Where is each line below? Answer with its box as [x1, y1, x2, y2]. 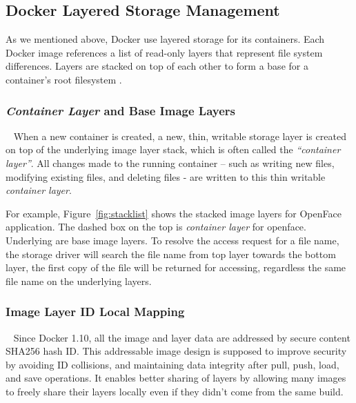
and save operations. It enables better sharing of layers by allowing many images [6, 371, 346, 385]
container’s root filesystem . [6, 72, 122, 86]
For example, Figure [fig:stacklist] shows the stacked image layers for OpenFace [6, 206, 342, 220]
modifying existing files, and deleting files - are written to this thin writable [6, 169, 326, 184]
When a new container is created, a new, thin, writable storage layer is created [13, 128, 346, 143]
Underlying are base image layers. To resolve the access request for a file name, [6, 233, 339, 247]
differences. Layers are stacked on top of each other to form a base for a [6, 59, 308, 73]
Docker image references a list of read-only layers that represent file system [6, 45, 323, 59]
